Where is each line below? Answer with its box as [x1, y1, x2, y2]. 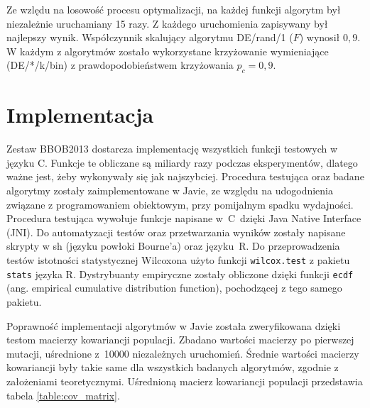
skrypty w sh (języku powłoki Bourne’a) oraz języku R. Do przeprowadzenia [6, 238, 340, 253]
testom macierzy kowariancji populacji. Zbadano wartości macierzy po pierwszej [6, 332, 354, 347]
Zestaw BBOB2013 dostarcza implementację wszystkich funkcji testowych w [6, 141, 338, 156]
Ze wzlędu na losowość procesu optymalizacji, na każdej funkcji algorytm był [6, 2, 341, 16]
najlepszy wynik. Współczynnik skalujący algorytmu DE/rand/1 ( [6, 30, 293, 45]
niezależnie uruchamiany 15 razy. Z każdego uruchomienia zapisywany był [6, 16, 328, 31]
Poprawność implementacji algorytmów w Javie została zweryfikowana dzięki [6, 318, 341, 333]
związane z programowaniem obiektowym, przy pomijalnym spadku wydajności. [6, 197, 354, 211]
